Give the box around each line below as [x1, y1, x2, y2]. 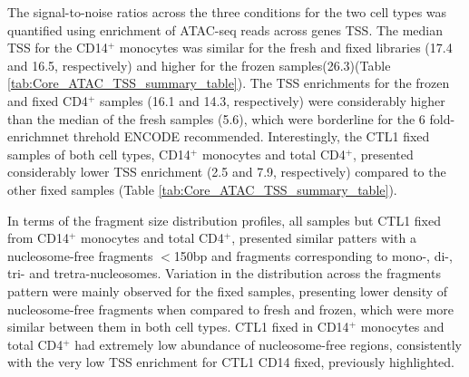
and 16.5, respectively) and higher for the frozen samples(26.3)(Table [7, 55, 391, 74]
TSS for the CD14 [7, 38, 108, 57]
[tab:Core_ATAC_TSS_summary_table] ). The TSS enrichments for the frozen [7, 73, 450, 92]
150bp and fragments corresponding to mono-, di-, [173, 246, 453, 265]
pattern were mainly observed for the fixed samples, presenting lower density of [7, 281, 448, 300]
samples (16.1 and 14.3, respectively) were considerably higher [99, 91, 445, 110]
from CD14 [7, 228, 69, 247]
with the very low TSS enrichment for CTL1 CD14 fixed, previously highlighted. [7, 353, 454, 372]
